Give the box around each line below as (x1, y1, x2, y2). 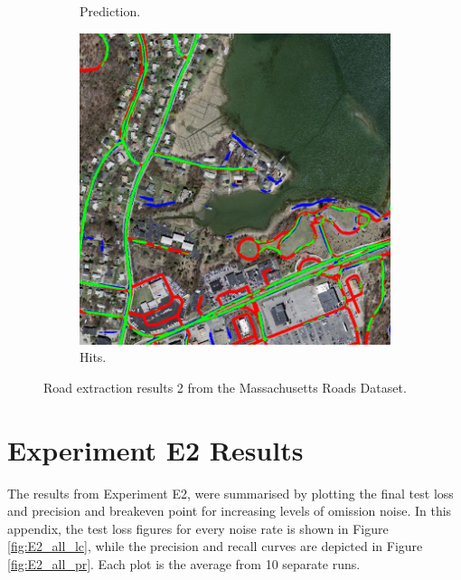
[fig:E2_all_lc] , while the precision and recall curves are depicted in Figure (7, 537, 423, 556)
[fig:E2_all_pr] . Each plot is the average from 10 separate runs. (7, 554, 361, 573)
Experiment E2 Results (7, 431, 304, 468)
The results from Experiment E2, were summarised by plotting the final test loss (7, 483, 454, 502)
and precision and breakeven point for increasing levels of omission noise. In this (7, 501, 452, 520)
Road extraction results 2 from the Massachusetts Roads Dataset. (43, 377, 407, 396)
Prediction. (80, 2, 141, 20)
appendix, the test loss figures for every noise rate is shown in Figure (7, 518, 389, 537)
